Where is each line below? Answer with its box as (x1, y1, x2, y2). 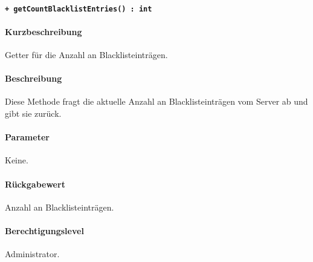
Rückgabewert (5, 177, 65, 190)
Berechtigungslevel (5, 224, 84, 237)
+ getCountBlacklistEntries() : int (5, 4, 152, 13)
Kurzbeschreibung (5, 25, 82, 38)
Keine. (5, 154, 28, 166)
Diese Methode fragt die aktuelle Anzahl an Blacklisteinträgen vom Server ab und (5, 95, 308, 108)
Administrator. (5, 247, 60, 260)
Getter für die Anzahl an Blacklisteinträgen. (5, 48, 168, 61)
